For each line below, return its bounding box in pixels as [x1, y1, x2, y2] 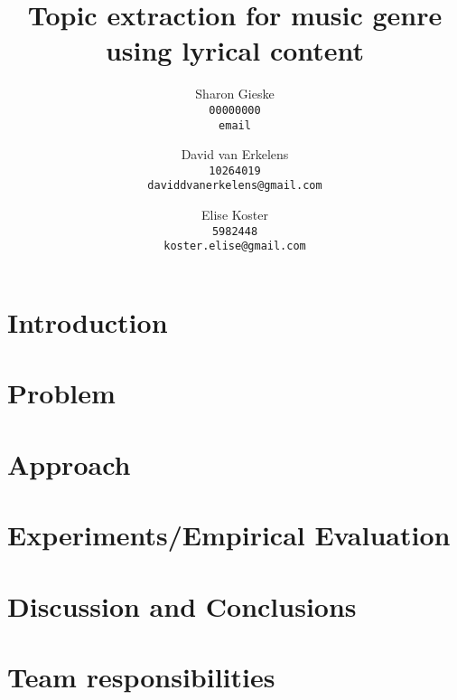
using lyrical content [105, 32, 365, 69]
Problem [7, 374, 116, 411]
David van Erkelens [181, 145, 289, 164]
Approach [7, 445, 131, 482]
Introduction [7, 304, 168, 341]
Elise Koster [201, 205, 268, 224]
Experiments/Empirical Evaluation [7, 516, 451, 553]
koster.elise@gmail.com [163, 240, 306, 253]
